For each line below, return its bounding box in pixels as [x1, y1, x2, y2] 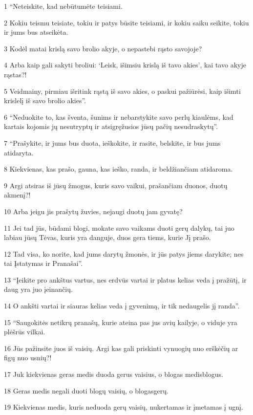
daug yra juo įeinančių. [4, 284, 73, 294]
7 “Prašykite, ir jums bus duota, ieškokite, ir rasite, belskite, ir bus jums [4, 137, 221, 148]
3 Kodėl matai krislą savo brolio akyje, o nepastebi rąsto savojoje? [4, 43, 202, 53]
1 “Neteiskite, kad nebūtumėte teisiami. [4, 1, 123, 11]
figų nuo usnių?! [4, 352, 52, 363]
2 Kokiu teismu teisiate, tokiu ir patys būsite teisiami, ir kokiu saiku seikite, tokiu [4, 17, 249, 27]
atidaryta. [4, 147, 34, 157]
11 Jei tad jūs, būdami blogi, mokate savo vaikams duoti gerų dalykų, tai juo [4, 222, 234, 233]
